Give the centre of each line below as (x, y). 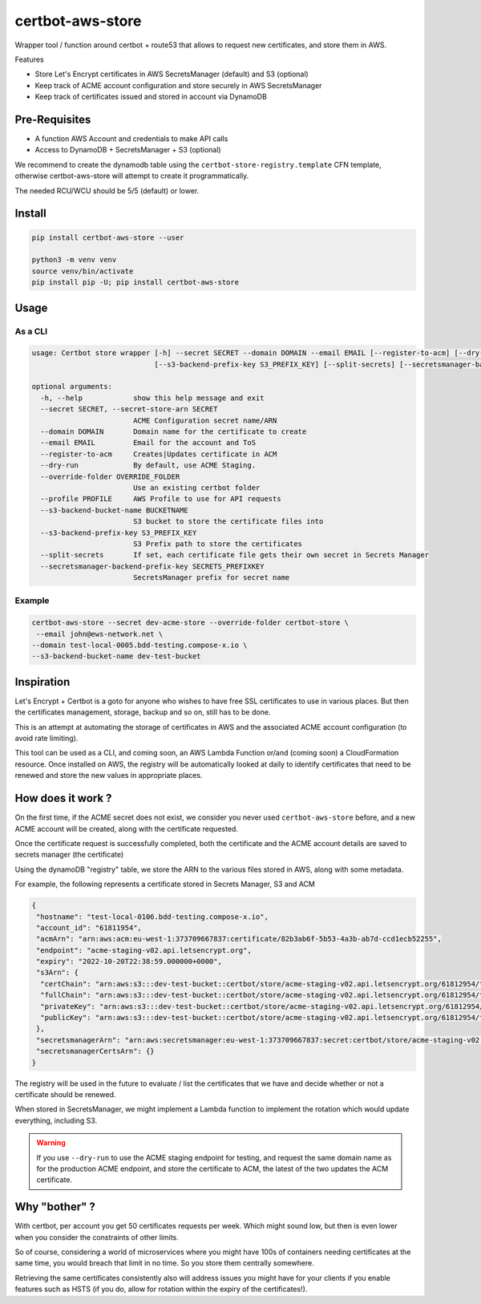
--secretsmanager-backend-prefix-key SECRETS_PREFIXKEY (152, 566)
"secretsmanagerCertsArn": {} (96, 1051)
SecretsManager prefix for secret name (211, 578)
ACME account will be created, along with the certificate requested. (126, 828)
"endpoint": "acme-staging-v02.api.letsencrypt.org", (144, 950)
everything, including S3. (56, 1120)
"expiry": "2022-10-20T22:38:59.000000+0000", (129, 962)
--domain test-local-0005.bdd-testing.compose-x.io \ (139, 645)
